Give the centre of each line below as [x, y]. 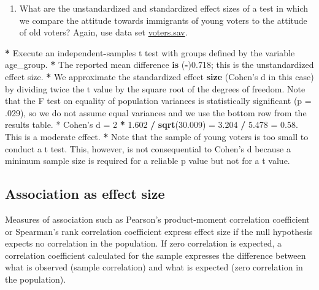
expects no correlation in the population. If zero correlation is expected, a [144, 243]
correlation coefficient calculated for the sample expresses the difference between [156, 255]
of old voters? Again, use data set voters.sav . [103, 32]
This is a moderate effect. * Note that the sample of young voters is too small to [157, 136]
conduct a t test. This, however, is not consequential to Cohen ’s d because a [148, 148]
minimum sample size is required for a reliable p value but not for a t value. [148, 161]
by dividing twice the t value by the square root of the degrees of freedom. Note [155, 88]
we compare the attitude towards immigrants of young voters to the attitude [163, 20]
